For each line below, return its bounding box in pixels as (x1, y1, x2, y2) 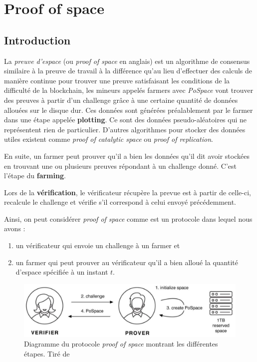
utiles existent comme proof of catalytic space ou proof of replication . (4, 134, 213, 144)
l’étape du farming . (4, 170, 66, 181)
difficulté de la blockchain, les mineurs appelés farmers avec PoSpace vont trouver (4, 85, 254, 95)
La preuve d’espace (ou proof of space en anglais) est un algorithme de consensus (4, 55, 250, 66)
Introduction (4, 32, 71, 47)
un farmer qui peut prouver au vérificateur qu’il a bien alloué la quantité (15, 257, 238, 267)
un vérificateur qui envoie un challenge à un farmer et (15, 240, 180, 251)
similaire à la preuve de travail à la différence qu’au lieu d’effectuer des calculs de (4, 65, 252, 76)
